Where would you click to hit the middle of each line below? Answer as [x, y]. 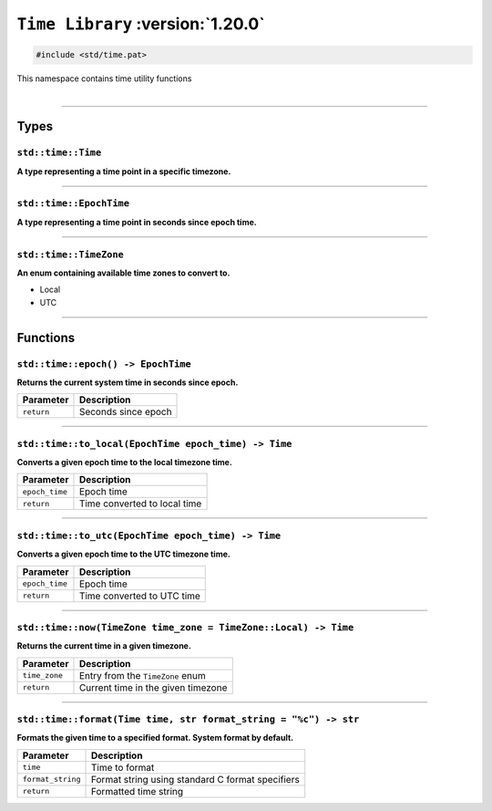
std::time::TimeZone [71, 254]
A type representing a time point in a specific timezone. [124, 171]
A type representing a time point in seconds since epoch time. [137, 222]
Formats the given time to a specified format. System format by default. [155, 738]
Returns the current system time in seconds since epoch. [128, 382]
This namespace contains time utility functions [104, 78]
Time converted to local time [140, 504]
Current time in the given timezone [153, 687]
